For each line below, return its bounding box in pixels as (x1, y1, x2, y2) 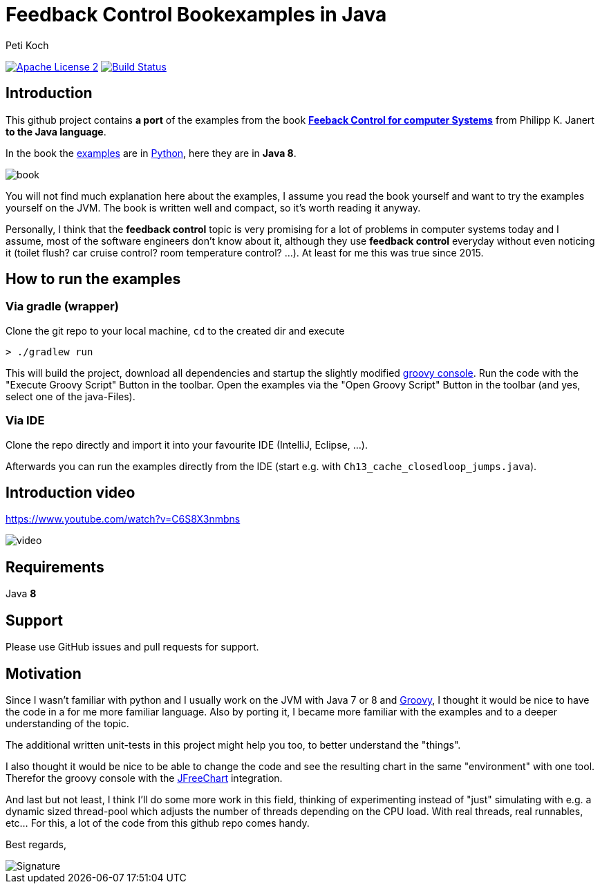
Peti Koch (6, 39, 49, 51)
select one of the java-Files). (6, 390, 135, 402)
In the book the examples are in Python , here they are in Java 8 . (6, 147, 297, 159)
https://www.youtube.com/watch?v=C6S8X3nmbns (6, 513, 241, 525)
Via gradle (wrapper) (6, 299, 119, 314)
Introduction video (6, 483, 135, 501)
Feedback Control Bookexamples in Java (6, 3, 387, 26)
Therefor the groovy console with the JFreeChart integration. (6, 771, 283, 784)
